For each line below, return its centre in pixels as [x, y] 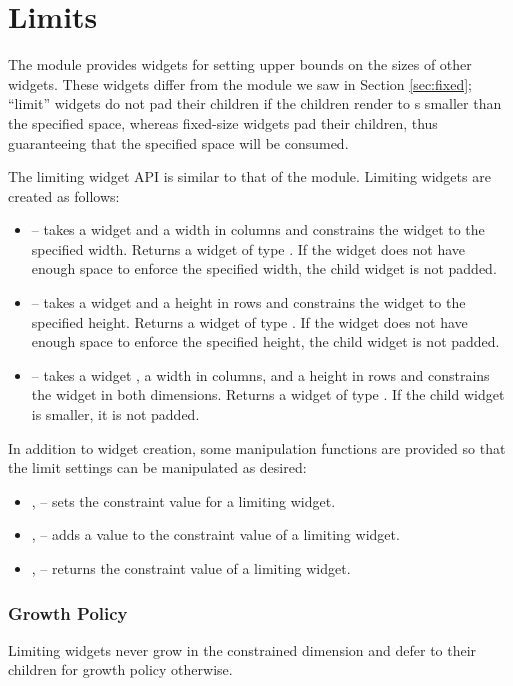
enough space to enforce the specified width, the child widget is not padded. [264, 268]
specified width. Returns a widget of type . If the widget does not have [248, 248]
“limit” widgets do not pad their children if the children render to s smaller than [255, 103]
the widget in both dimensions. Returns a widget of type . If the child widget [268, 394]
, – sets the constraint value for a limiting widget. [183, 500]
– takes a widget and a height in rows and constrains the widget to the [248, 302]
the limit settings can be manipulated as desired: [157, 467]
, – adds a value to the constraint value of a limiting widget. [215, 534]
